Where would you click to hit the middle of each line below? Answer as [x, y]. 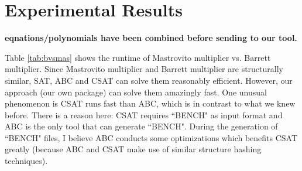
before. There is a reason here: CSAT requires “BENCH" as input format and [144, 114]
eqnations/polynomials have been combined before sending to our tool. [151, 38]
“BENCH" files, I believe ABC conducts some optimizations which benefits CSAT [151, 137]
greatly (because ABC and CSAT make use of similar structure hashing [133, 149]
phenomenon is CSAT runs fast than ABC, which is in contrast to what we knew [150, 103]
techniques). [26, 161]
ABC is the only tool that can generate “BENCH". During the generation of [141, 126]
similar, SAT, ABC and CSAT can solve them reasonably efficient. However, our [149, 80]
